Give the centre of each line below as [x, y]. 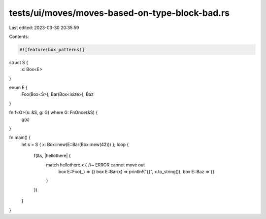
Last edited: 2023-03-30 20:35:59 [44, 28]
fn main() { [20, 138]
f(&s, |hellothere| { [52, 156]
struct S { [18, 62]
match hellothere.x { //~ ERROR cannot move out [96, 165]
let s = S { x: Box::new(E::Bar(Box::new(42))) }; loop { [75, 144]
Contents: [19, 36]
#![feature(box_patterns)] [52, 50]
